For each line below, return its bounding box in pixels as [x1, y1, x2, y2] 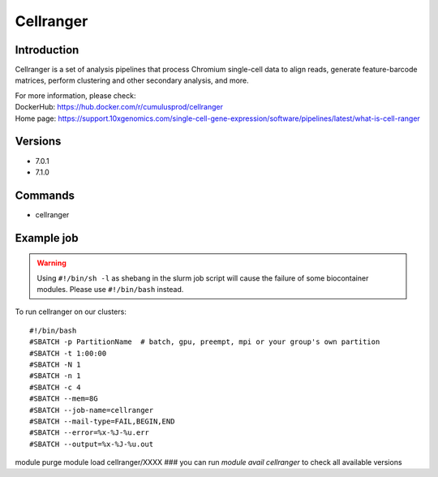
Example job [15, 231, 79, 245]
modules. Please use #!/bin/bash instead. [36, 285, 184, 294]
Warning [36, 258, 67, 268]
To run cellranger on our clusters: [15, 307, 127, 316]
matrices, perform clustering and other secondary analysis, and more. [15, 75, 249, 85]
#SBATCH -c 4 [29, 382, 81, 392]
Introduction [15, 43, 79, 57]
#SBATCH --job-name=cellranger [29, 406, 154, 415]
